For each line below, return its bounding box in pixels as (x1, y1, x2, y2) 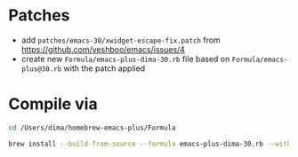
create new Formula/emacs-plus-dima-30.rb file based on (20, 53, 230, 64)
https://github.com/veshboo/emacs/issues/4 (20, 43, 186, 54)
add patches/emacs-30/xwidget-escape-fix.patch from (20, 35, 221, 45)
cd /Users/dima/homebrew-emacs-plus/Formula (8, 123, 176, 132)
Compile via (8, 94, 99, 114)
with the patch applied (63, 63, 146, 74)
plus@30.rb (20, 64, 62, 74)
